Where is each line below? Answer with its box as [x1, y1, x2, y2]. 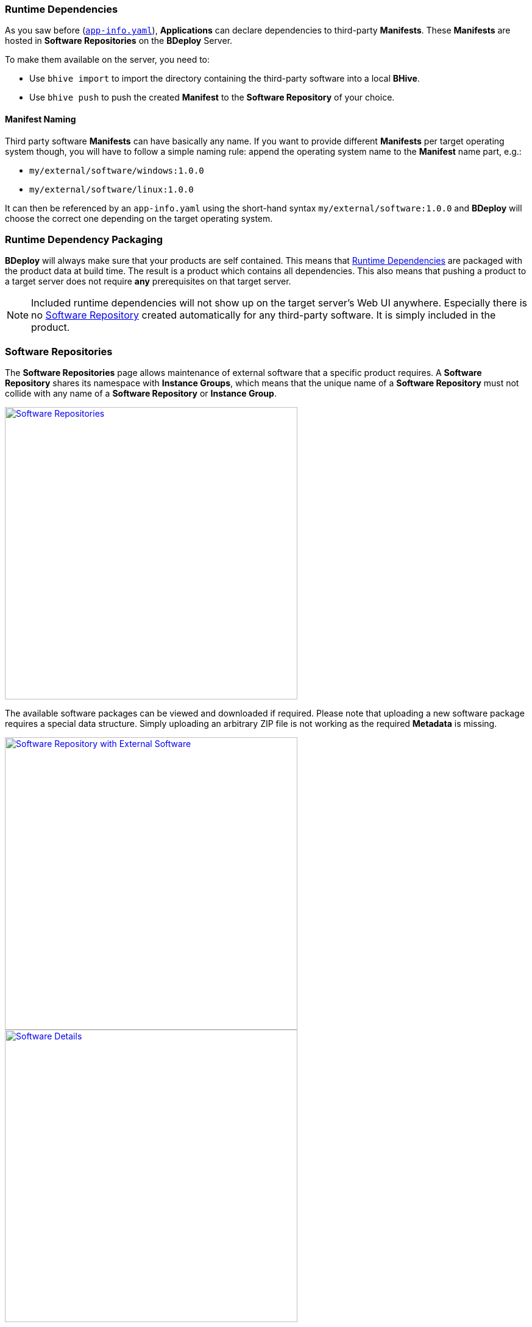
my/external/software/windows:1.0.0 [29, 165, 204, 175]
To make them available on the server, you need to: [5, 54, 210, 65]
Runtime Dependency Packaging [5, 233, 163, 246]
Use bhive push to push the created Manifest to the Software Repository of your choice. [29, 92, 395, 103]
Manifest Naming [5, 113, 76, 124]
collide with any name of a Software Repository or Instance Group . [5, 388, 277, 399]
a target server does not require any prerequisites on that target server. [5, 276, 291, 287]
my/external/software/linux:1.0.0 [29, 184, 194, 194]
